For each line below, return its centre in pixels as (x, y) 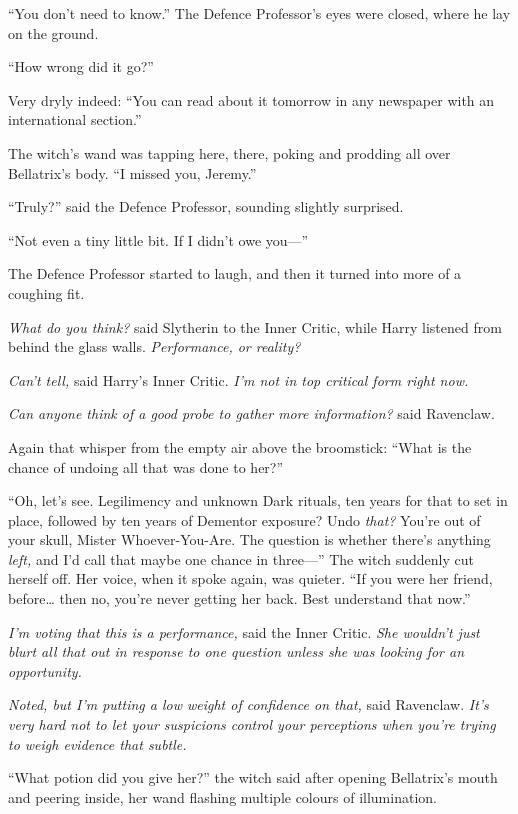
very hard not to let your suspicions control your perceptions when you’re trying (252, 724)
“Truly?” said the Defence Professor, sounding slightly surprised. (206, 206)
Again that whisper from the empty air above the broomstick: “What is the (240, 446)
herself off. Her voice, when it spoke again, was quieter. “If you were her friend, (250, 578)
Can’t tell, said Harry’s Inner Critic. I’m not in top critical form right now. (238, 379)
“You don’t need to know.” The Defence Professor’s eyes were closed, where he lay (259, 13)
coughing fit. (46, 292)
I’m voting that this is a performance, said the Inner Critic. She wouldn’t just (244, 631)
